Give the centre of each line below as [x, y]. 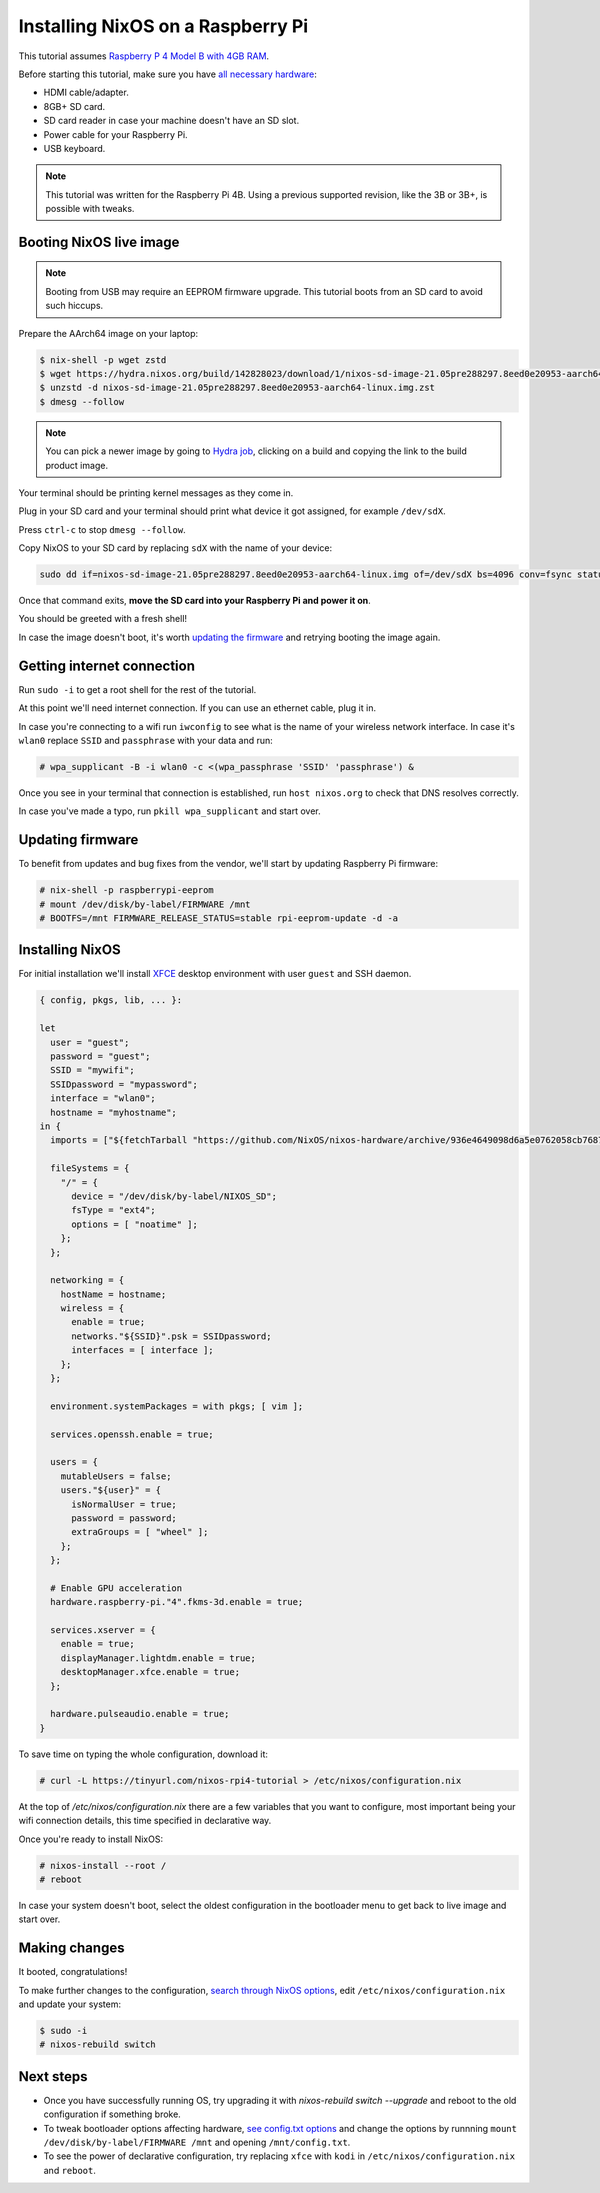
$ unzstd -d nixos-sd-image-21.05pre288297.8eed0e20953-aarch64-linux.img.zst [237, 388]
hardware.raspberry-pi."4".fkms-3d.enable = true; [177, 1602]
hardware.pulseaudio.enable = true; [140, 1714]
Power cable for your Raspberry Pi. [116, 134]
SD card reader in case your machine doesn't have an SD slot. [171, 121]
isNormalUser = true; [124, 1504]
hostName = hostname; [113, 1294]
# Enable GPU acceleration [116, 1588]
